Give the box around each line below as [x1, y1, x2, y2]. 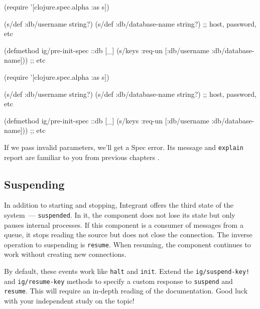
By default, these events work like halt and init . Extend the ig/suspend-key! [4, 266, 250, 276]
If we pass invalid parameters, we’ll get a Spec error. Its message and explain [4, 141, 243, 152]
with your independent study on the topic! [4, 295, 135, 306]
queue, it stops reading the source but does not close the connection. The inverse [4, 229, 252, 240]
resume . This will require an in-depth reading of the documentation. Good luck [4, 285, 248, 296]
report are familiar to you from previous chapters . [4, 151, 160, 162]
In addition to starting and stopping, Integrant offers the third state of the [4, 200, 234, 210]
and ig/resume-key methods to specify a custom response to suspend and [4, 275, 233, 286]
